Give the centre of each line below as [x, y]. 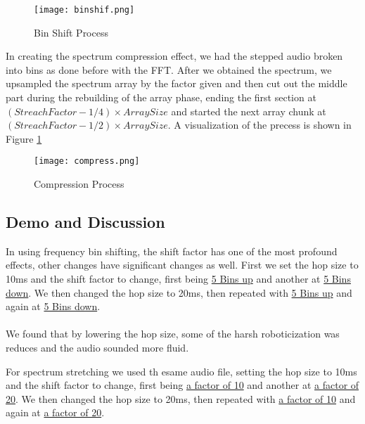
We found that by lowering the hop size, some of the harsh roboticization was [173, 334]
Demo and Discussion [85, 222]
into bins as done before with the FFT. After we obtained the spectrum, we [169, 69]
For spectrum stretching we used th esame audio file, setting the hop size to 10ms [181, 371]
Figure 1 [24, 138]
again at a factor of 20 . [55, 412]
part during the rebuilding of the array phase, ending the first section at [161, 97]
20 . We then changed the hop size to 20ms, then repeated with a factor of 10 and [181, 398]
